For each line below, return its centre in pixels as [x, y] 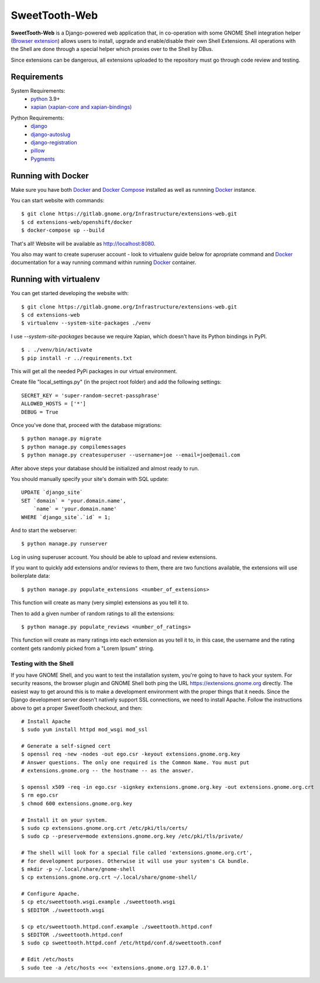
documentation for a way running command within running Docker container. [104, 262]
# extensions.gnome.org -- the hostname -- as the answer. [108, 771]
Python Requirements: [37, 118]
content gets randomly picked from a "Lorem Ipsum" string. [82, 648]
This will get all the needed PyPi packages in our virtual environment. [94, 371]
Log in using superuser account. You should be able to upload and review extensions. [114, 557]
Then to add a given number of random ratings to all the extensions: [93, 613]
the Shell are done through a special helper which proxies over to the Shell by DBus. [112, 49]
